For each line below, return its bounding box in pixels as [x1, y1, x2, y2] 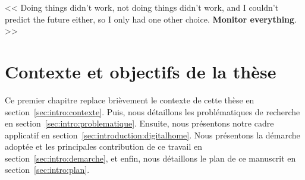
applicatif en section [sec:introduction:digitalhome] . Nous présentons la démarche [5, 128, 300, 141]
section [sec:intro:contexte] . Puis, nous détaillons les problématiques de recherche [5, 105, 300, 118]
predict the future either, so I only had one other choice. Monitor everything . [5, 12, 297, 25]
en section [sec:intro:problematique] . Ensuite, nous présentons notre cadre [5, 117, 274, 130]
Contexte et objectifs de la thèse [5, 59, 276, 83]
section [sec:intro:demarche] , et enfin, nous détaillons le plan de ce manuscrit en [5, 151, 296, 164]
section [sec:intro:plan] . [5, 163, 90, 176]
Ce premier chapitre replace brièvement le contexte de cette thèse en [5, 93, 254, 106]
